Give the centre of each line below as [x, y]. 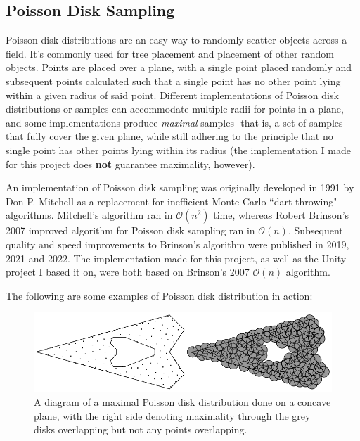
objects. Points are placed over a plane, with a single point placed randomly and [179, 67]
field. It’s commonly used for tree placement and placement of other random [170, 53]
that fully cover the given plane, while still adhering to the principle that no [169, 136]
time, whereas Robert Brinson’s [281, 215]
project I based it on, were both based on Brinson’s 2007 [128, 272]
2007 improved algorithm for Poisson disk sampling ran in [130, 230]
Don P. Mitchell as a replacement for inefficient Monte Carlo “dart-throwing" [172, 201]
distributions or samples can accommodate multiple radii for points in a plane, [175, 109]
